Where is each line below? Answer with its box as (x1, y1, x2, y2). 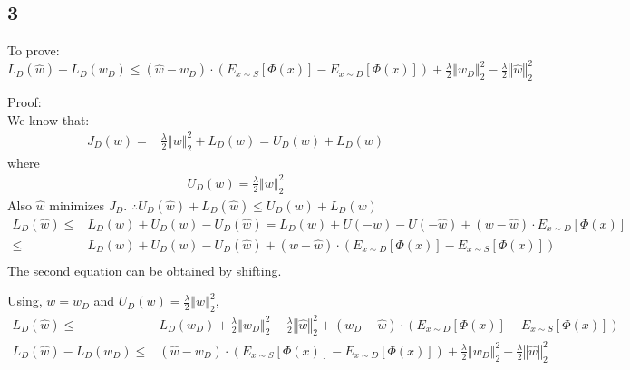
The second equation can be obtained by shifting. (7, 260, 282, 279)
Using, (7, 291, 43, 310)
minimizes (49, 195, 105, 214)
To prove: (7, 41, 60, 60)
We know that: (7, 110, 90, 129)
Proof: (7, 92, 42, 112)
